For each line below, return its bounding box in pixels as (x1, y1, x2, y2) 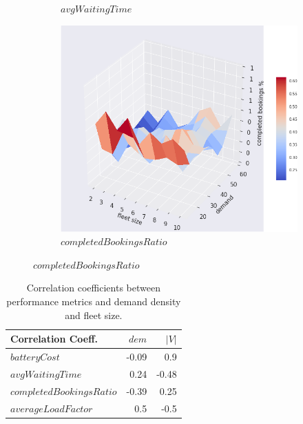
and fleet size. (65, 307, 123, 322)
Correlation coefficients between (26, 280, 160, 295)
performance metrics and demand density (6, 293, 181, 308)
